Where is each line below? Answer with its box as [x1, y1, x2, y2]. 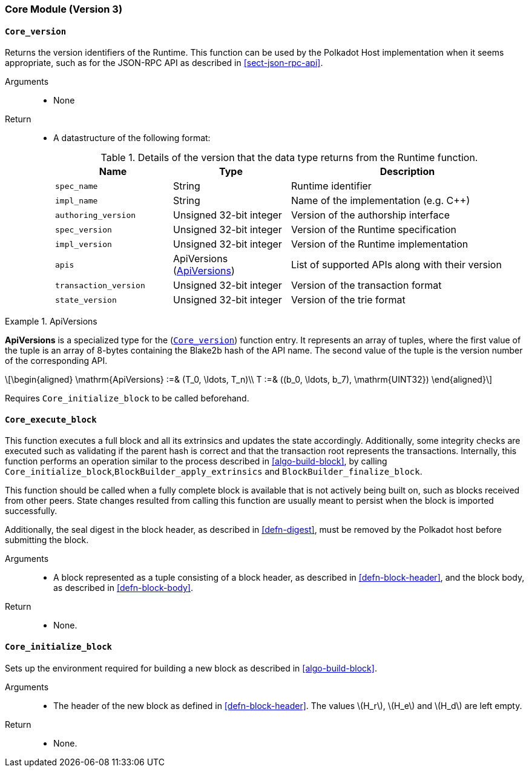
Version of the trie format [291, 294, 406, 306]
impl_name [55, 196, 98, 205]
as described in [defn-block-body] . [53, 582, 194, 593]
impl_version [55, 239, 112, 249]
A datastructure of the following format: [53, 133, 211, 144]
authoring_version [55, 210, 136, 220]
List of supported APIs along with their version [291, 259, 502, 271]
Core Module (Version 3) [5, 3, 123, 15]
